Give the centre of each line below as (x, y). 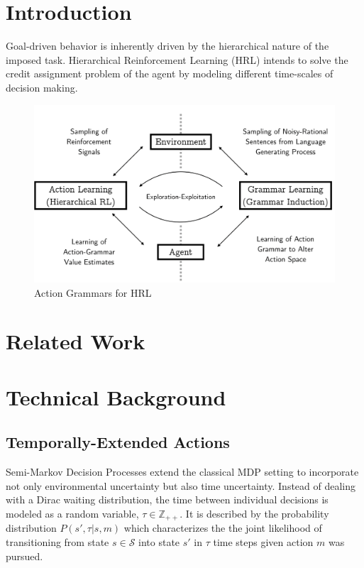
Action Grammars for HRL (93, 292)
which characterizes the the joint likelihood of (223, 528)
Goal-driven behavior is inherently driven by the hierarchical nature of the (167, 46)
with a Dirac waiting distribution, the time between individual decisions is (167, 499)
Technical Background (116, 397)
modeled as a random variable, (72, 513)
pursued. (24, 556)
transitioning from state (57, 541)
